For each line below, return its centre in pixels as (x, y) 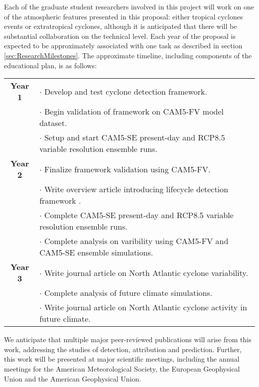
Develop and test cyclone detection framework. (126, 91)
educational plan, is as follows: (51, 65)
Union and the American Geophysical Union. (73, 378)
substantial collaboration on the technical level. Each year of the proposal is (120, 36)
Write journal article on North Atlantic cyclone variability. (146, 272)
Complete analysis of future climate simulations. (128, 293)
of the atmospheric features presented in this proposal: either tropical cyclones (124, 16)
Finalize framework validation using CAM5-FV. (127, 169)
